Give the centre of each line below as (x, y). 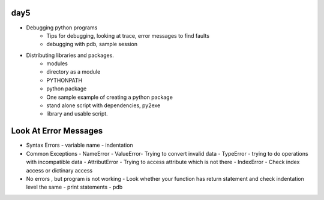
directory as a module (73, 72)
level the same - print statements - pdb (74, 187)
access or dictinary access (59, 170)
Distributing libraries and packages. (70, 55)
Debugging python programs (62, 28)
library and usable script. (77, 114)
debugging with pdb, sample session (92, 44)
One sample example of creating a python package (110, 97)
